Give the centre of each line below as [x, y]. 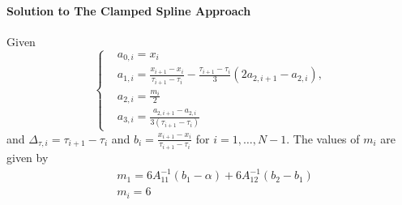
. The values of [323, 138]
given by [28, 158]
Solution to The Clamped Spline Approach [129, 10]
